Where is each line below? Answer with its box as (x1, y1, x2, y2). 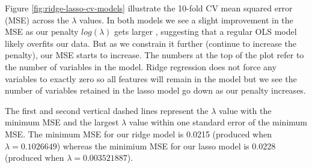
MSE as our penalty (5, 25, 79, 38)
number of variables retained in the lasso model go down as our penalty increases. (5, 84, 306, 97)
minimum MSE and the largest (5, 116, 119, 128)
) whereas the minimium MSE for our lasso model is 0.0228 (57, 139, 276, 152)
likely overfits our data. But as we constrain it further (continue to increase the (5, 37, 296, 49)
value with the (218, 104, 272, 116)
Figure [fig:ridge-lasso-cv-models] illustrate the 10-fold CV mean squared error (5, 2, 293, 14)
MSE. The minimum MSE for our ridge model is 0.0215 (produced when (5, 127, 272, 140)
